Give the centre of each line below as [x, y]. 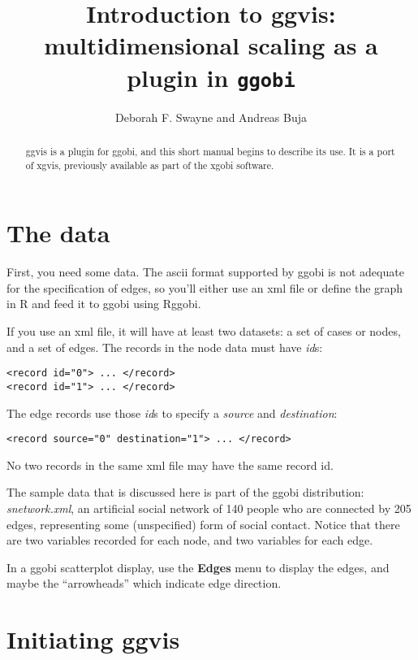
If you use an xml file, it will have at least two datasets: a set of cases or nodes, [204, 331]
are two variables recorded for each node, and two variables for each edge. [190, 540]
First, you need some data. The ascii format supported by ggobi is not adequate [205, 272]
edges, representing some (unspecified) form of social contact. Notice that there [203, 524]
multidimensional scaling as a [211, 45]
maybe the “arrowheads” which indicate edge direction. [144, 583]
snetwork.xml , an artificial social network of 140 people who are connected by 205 [209, 508]
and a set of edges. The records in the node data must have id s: [165, 347]
